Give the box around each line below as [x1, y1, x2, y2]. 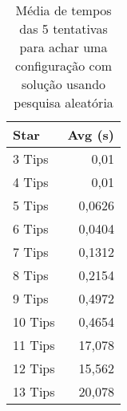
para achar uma [19, 38, 108, 56]
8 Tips [13, 266, 49, 284]
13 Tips [13, 382, 55, 401]
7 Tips [13, 242, 49, 261]
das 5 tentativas [19, 19, 108, 38]
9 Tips [13, 289, 49, 307]
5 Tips [13, 196, 49, 214]
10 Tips [13, 312, 55, 331]
